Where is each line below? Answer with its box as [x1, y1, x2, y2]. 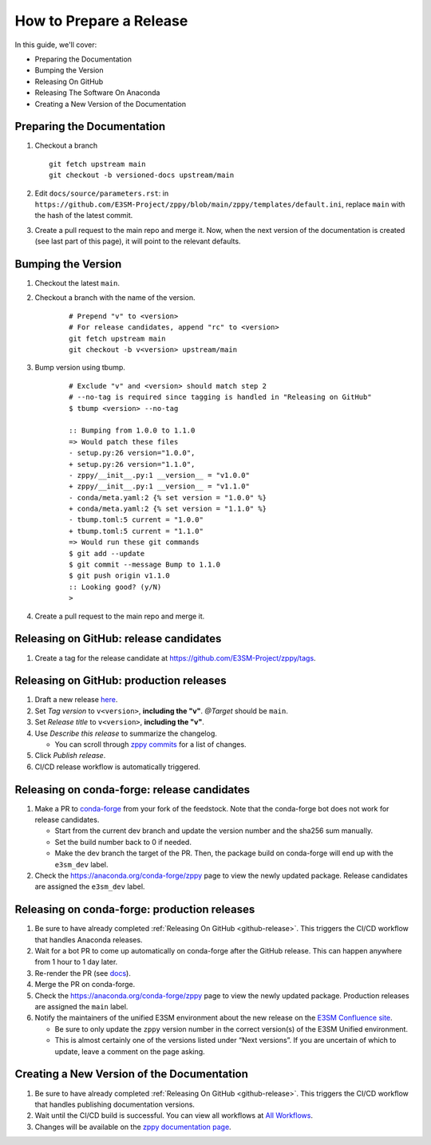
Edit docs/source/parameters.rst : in [34, 188, 169, 198]
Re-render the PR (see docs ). [34, 968, 131, 977]
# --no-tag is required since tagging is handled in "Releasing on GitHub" [69, 393, 372, 402]
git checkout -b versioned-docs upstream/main [49, 171, 235, 180]
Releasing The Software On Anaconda [34, 88, 160, 97]
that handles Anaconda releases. [34, 934, 143, 945]
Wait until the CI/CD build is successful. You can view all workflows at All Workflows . [34, 1111, 313, 1120]
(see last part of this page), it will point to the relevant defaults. [34, 236, 241, 247]
